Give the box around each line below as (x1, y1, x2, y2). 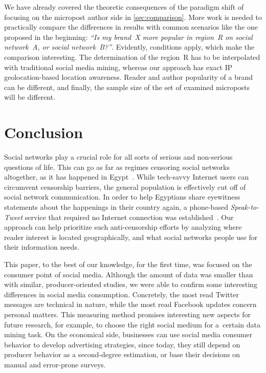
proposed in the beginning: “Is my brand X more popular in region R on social (4, 31, 253, 42)
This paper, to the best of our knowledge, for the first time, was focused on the (4, 259, 252, 269)
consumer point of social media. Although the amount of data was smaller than (4, 269, 253, 279)
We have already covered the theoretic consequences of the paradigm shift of (4, 2, 244, 12)
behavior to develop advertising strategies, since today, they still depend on (4, 339, 240, 349)
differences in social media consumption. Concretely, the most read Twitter (4, 289, 239, 299)
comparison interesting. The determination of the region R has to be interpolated (4, 51, 260, 62)
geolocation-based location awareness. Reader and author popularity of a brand (4, 72, 253, 82)
